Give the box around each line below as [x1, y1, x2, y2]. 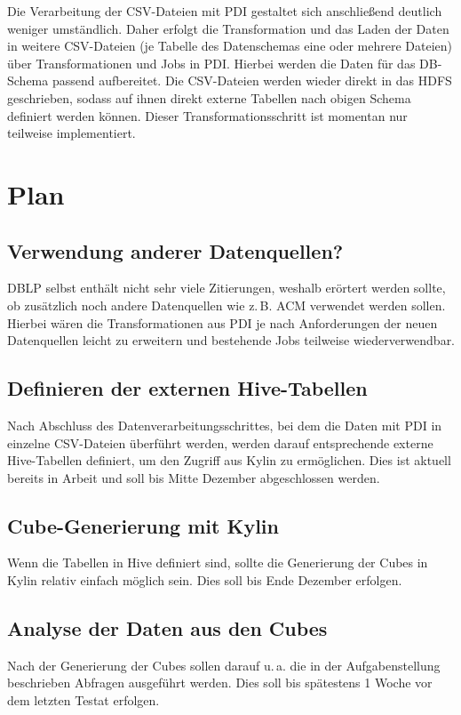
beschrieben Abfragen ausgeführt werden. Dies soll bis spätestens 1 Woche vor [7, 673, 433, 692]
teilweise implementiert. [7, 124, 136, 142]
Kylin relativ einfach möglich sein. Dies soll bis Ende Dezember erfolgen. [7, 571, 402, 590]
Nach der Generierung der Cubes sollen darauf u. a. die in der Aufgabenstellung [7, 655, 441, 674]
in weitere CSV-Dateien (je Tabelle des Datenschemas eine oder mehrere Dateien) [7, 36, 453, 55]
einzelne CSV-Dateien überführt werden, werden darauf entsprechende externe [7, 433, 433, 452]
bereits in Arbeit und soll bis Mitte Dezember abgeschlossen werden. [7, 468, 380, 486]
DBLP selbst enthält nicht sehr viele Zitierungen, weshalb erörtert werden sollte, [7, 278, 446, 297]
